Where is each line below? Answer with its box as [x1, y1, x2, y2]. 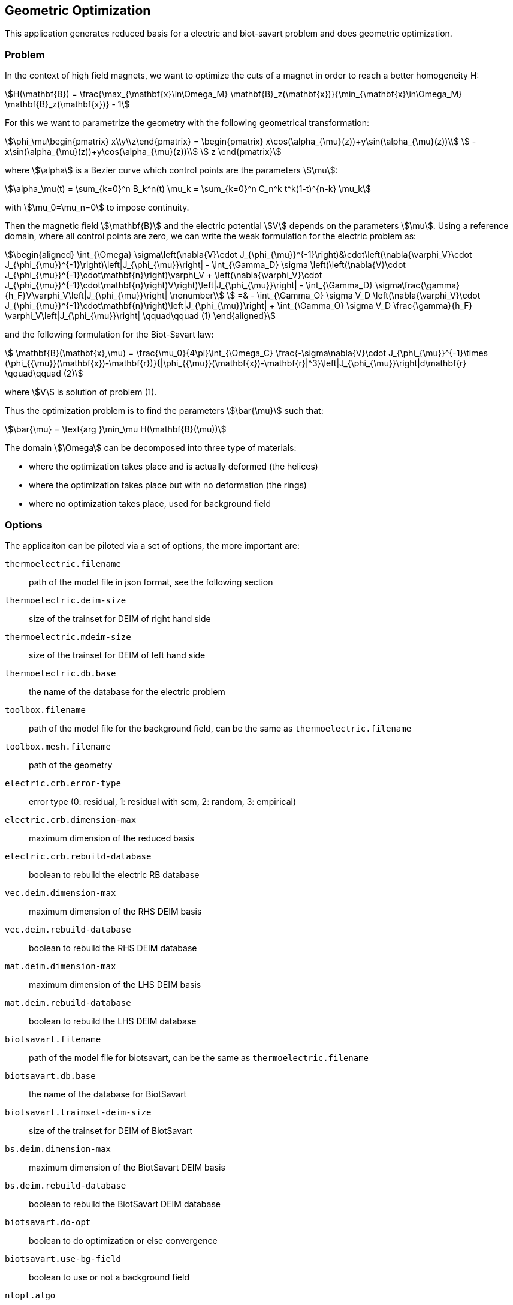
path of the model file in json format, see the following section [29, 576, 273, 587]
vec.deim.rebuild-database [5, 924, 131, 934]
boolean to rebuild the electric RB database [29, 869, 200, 880]
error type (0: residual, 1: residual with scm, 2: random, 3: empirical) [29, 796, 297, 807]
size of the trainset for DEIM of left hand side [29, 650, 206, 660]
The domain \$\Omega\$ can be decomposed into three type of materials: [5, 443, 297, 453]
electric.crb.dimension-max [5, 814, 137, 825]
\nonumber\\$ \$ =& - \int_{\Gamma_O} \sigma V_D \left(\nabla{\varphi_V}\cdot [170, 290, 481, 301]
